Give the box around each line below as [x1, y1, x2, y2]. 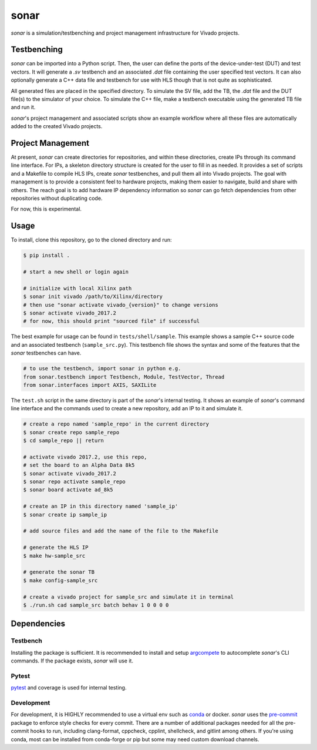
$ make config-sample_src [23, 577, 98, 584]
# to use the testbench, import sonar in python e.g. [23, 365, 181, 372]
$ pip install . [23, 252, 70, 259]
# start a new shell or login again [23, 269, 129, 276]
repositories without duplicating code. [11, 195, 103, 202]
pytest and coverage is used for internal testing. [11, 684, 127, 691]
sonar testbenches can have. [11, 350, 82, 357]
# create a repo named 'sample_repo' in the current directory [23, 421, 210, 427]
